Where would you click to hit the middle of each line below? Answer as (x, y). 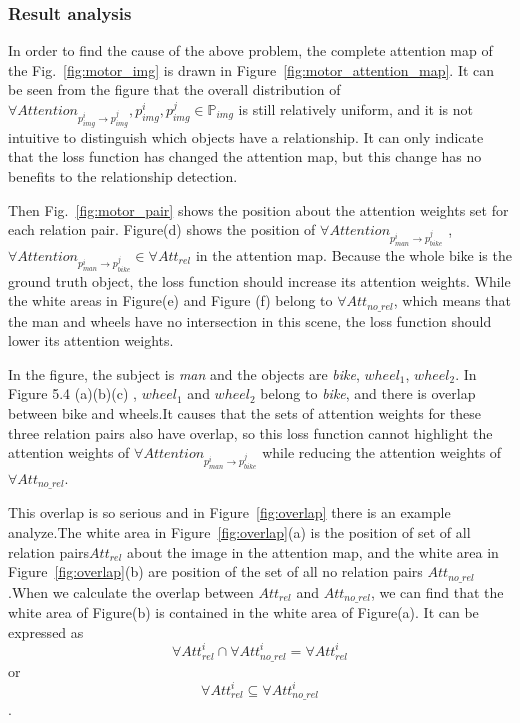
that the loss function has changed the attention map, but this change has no (245, 156)
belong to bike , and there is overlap (368, 393)
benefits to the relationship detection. (123, 175)
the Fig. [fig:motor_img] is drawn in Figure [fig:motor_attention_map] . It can (251, 69)
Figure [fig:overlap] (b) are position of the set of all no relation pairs (215, 571)
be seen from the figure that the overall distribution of (174, 89)
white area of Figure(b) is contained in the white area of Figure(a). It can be (243, 612)
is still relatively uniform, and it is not (356, 109)
